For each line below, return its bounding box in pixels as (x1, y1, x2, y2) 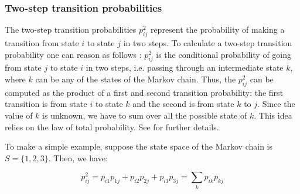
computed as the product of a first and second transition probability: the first (5, 86, 284, 98)
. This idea (254, 109, 292, 121)
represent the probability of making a (150, 23, 285, 36)
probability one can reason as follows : (5, 48, 142, 60)
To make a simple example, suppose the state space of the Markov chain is (5, 140, 272, 153)
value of (5, 109, 33, 121)
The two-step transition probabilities (5, 23, 137, 36)
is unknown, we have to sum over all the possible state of (42, 109, 247, 121)
